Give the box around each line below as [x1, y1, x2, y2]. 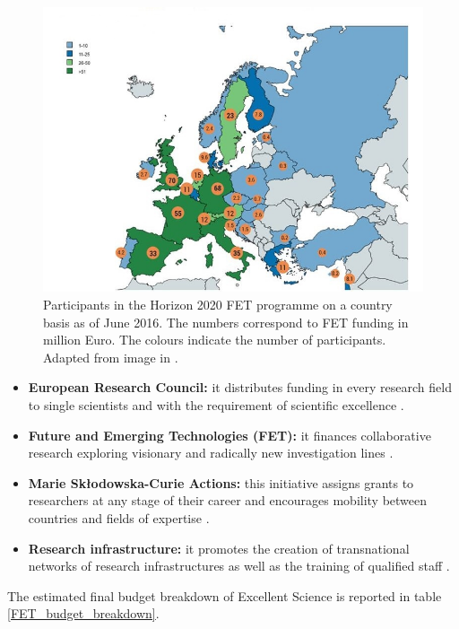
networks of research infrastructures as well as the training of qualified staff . [28, 556, 450, 575]
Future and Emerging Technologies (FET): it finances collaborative [28, 425, 431, 444]
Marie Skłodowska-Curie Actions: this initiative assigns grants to [28, 473, 414, 492]
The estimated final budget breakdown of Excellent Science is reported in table [7, 586, 442, 605]
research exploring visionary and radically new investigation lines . [28, 443, 394, 462]
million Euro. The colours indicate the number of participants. [43, 330, 386, 349]
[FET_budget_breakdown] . [7, 604, 160, 623]
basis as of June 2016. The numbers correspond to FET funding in [43, 312, 409, 331]
